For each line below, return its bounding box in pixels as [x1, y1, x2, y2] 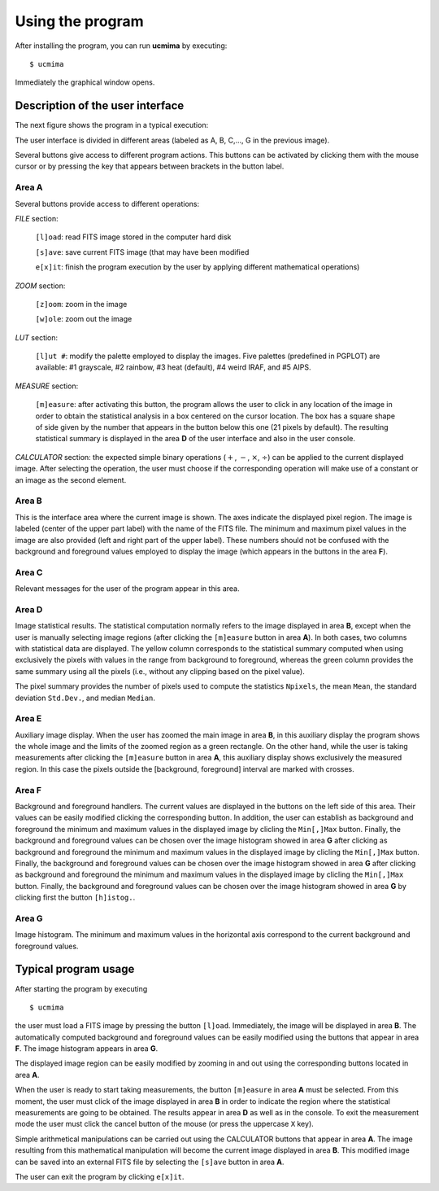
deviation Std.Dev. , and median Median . [15, 693, 156, 703]
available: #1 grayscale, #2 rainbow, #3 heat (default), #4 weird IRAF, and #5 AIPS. [35, 362, 311, 372]
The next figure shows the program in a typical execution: [15, 120, 209, 130]
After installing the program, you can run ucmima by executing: [15, 41, 228, 50]
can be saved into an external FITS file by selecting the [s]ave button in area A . [15, 1157, 285, 1167]
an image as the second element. [15, 475, 127, 484]
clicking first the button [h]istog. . [15, 892, 136, 903]
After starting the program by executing [15, 983, 148, 993]
